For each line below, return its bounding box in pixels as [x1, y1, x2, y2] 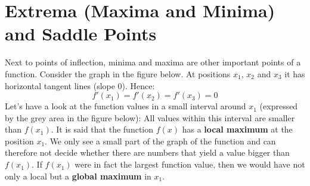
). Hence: [122, 79, 155, 92]
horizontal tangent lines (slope [5, 79, 115, 92]
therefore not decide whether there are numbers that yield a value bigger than [5, 146, 290, 159]
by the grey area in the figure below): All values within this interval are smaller [5, 111, 295, 124]
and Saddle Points [5, 21, 157, 46]
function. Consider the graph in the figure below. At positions [5, 67, 231, 80]
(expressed [259, 100, 298, 112]
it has [284, 67, 305, 80]
